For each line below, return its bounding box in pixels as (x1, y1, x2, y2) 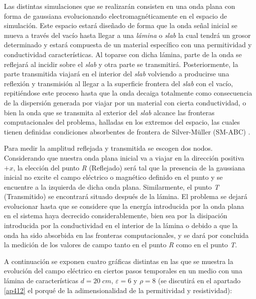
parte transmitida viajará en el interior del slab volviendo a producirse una (4, 68, 229, 79)
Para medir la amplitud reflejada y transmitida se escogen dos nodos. (4, 143, 213, 153)
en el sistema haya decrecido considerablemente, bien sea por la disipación (4, 210, 227, 221)
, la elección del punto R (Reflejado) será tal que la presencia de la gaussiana (13, 162, 245, 172)
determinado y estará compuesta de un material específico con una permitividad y (4, 39, 252, 50)
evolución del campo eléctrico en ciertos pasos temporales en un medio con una (4, 266, 243, 276)
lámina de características (4, 275, 79, 286)
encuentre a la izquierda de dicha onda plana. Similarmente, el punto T (4, 181, 219, 192)
